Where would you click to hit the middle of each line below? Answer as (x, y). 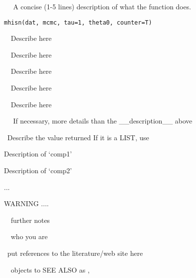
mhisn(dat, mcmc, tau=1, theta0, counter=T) (78, 22)
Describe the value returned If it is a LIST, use (78, 137)
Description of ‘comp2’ (38, 170)
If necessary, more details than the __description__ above (103, 121)
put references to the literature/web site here (75, 253)
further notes (30, 220)
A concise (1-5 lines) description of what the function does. (102, 6)
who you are (29, 236)
